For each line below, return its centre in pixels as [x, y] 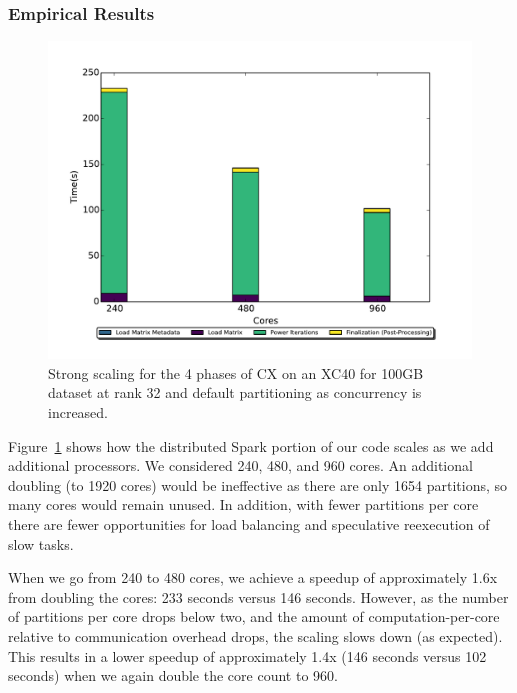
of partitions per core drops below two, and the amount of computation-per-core [254, 616]
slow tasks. [41, 543]
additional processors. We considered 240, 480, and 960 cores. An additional [240, 465]
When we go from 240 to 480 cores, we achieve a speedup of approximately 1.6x [253, 577]
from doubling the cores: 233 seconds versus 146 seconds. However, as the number [258, 596]
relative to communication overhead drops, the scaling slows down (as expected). [255, 635]
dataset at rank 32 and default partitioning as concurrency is [235, 392]
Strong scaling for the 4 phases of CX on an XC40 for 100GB [236, 372]
